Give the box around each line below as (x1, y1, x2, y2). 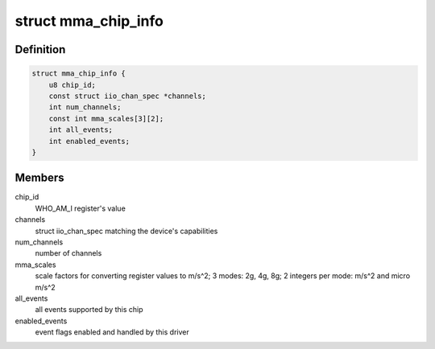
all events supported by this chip (35, 305, 143, 314)
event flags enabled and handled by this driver (35, 327, 189, 337)
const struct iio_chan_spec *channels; (48, 91, 207, 101)
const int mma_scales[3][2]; (48, 113, 164, 123)
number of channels (35, 248, 102, 258)
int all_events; (48, 125, 113, 134)
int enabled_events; (48, 137, 130, 146)
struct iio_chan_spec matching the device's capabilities (35, 226, 218, 236)
